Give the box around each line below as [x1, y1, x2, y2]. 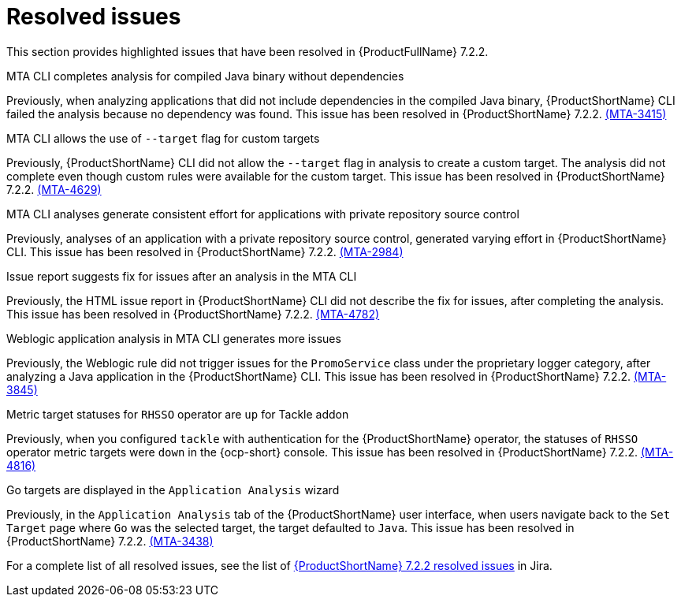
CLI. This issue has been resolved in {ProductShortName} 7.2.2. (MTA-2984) [6, 244, 404, 259]
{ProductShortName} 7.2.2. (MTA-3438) [6, 534, 214, 548]
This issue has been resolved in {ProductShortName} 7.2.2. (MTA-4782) [6, 307, 380, 321]
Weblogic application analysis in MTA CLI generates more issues [6, 331, 341, 345]
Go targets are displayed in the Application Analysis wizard [6, 482, 340, 497]
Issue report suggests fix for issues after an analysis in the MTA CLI [6, 269, 357, 283]
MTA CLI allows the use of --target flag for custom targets [6, 131, 320, 145]
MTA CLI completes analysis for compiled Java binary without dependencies [6, 69, 404, 83]
